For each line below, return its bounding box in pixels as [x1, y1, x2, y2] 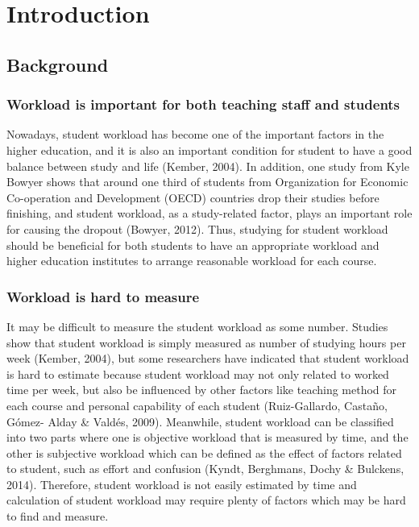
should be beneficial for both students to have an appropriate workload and [6, 236, 380, 253]
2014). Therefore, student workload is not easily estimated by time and [6, 475, 357, 492]
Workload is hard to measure [6, 286, 200, 306]
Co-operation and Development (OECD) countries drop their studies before [6, 189, 380, 205]
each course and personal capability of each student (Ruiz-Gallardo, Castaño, [6, 396, 388, 413]
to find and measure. [6, 508, 109, 525]
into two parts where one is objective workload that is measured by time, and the [6, 429, 409, 446]
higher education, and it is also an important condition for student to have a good [6, 141, 413, 158]
